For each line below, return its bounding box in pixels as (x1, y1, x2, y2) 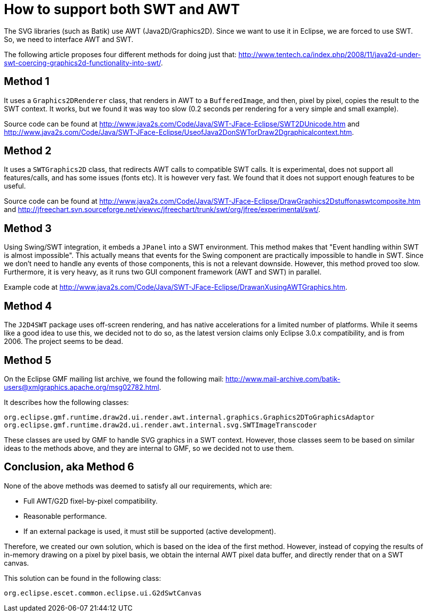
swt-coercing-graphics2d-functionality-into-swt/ (4, 58, 161, 67)
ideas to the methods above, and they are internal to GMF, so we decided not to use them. (4, 444, 294, 452)
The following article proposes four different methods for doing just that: (4, 50, 236, 59)
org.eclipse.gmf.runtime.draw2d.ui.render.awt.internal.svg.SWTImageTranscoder (4, 421, 317, 429)
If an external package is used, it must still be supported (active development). (23, 527, 276, 535)
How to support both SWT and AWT (4, 1, 240, 18)
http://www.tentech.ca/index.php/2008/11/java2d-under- (238, 50, 421, 59)
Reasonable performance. (23, 511, 107, 520)
